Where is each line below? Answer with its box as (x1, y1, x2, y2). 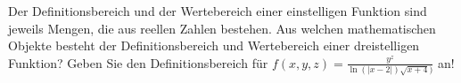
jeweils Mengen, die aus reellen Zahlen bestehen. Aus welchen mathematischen (8, 19, 436, 37)
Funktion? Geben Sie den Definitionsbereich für (8, 53, 268, 72)
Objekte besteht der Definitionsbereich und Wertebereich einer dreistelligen (8, 36, 420, 55)
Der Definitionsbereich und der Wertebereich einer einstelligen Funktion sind (8, 2, 427, 19)
